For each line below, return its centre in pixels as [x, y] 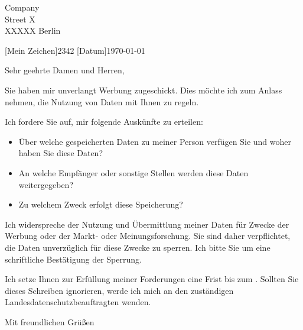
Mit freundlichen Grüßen [50, 321]
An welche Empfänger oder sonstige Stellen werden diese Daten [133, 172]
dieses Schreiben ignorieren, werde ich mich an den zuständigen [119, 290]
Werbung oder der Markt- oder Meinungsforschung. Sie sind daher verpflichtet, [148, 236]
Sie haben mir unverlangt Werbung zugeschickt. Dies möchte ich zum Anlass [144, 90]
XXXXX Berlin [33, 30]
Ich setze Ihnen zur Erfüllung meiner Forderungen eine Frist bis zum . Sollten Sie [152, 279]
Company [22, 7]
